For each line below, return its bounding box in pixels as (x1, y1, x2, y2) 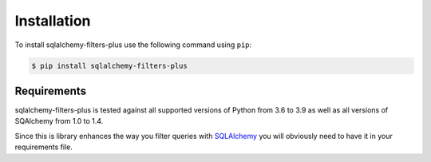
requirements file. (14, 142, 73, 152)
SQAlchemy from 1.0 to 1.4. (14, 117, 104, 126)
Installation (14, 12, 91, 30)
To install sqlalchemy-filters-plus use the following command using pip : (14, 40, 252, 49)
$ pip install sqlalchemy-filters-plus (31, 61, 188, 70)
